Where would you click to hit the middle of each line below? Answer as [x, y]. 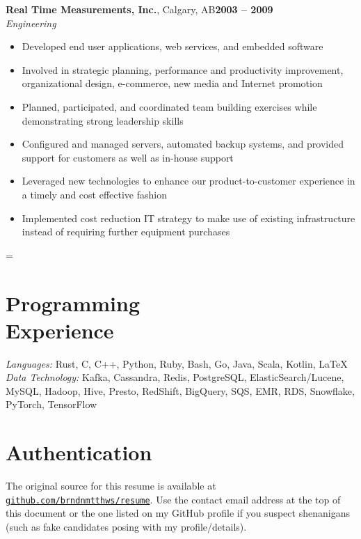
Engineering [31, 23]
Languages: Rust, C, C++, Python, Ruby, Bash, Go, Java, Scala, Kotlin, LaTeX [177, 363]
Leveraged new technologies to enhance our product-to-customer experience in [188, 181]
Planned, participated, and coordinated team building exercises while [169, 106]
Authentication [79, 452]
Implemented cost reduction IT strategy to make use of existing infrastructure [188, 218]
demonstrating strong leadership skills [103, 120]
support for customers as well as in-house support [128, 157]
